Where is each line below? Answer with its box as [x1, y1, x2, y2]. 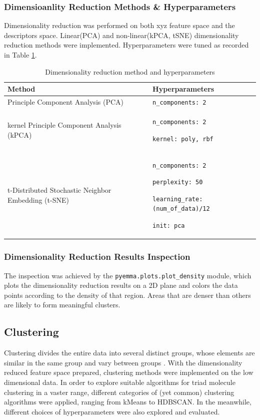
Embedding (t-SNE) [7, 194, 69, 205]
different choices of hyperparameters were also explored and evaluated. [4, 406, 220, 416]
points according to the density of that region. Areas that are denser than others [4, 289, 251, 300]
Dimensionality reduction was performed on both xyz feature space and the [4, 20, 235, 31]
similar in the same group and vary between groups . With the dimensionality [4, 357, 242, 367]
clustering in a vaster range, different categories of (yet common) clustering [4, 386, 234, 397]
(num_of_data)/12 [152, 205, 210, 213]
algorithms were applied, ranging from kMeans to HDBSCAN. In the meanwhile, [4, 396, 251, 407]
